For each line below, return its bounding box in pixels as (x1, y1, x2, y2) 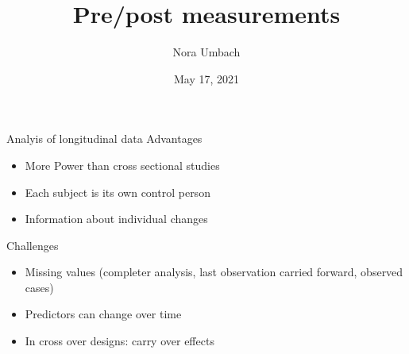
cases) (25, 279, 54, 295)
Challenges (6, 237, 59, 253)
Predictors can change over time (25, 306, 182, 322)
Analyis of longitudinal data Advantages (6, 130, 203, 147)
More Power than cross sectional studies (25, 156, 220, 173)
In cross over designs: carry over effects (25, 333, 214, 349)
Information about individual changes (25, 210, 208, 227)
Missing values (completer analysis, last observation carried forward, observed (25, 264, 403, 280)
